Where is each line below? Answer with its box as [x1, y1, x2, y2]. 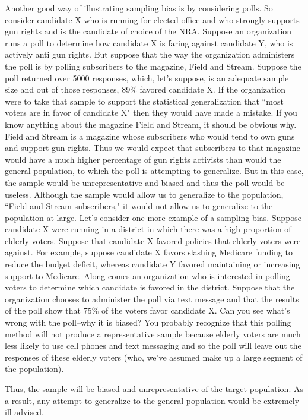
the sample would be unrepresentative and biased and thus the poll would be [5, 176, 285, 188]
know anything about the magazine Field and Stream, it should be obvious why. [5, 118, 297, 130]
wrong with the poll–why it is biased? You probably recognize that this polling [5, 316, 291, 329]
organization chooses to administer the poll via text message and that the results [5, 292, 299, 305]
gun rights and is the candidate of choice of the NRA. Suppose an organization [5, 25, 292, 37]
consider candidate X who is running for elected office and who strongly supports [5, 13, 300, 26]
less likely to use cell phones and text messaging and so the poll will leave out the [5, 339, 301, 352]
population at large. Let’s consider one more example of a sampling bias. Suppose [5, 211, 302, 223]
